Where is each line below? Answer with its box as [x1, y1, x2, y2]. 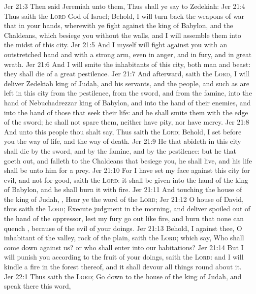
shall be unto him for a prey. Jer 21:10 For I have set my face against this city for [4, 165, 250, 175]
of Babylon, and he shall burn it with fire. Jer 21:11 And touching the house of [4, 184, 242, 195]
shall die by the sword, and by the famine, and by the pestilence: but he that [4, 145, 237, 156]
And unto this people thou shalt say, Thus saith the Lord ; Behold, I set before [4, 126, 242, 136]
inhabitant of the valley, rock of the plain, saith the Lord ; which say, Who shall [4, 232, 244, 243]
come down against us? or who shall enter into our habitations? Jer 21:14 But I [4, 242, 244, 252]
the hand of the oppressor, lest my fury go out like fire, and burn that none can [4, 213, 244, 224]
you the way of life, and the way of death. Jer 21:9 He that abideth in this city [4, 136, 241, 146]
